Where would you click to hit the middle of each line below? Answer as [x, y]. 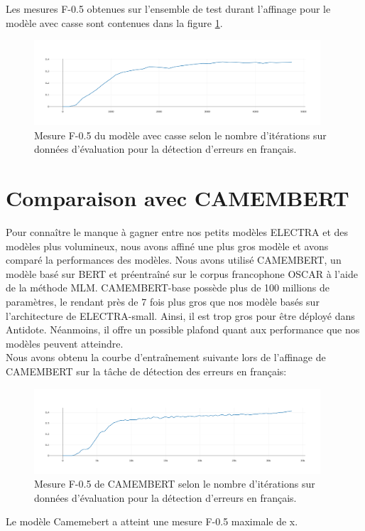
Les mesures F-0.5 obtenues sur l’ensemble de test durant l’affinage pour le [168, 9]
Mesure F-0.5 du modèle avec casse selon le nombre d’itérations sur [180, 135]
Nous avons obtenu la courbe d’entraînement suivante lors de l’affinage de [166, 357]
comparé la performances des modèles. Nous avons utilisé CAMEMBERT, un [174, 260]
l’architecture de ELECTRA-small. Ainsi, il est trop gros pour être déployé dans [180, 315]
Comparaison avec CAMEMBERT [178, 198]
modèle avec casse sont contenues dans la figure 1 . [114, 22]
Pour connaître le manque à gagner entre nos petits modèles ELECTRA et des [177, 232]
